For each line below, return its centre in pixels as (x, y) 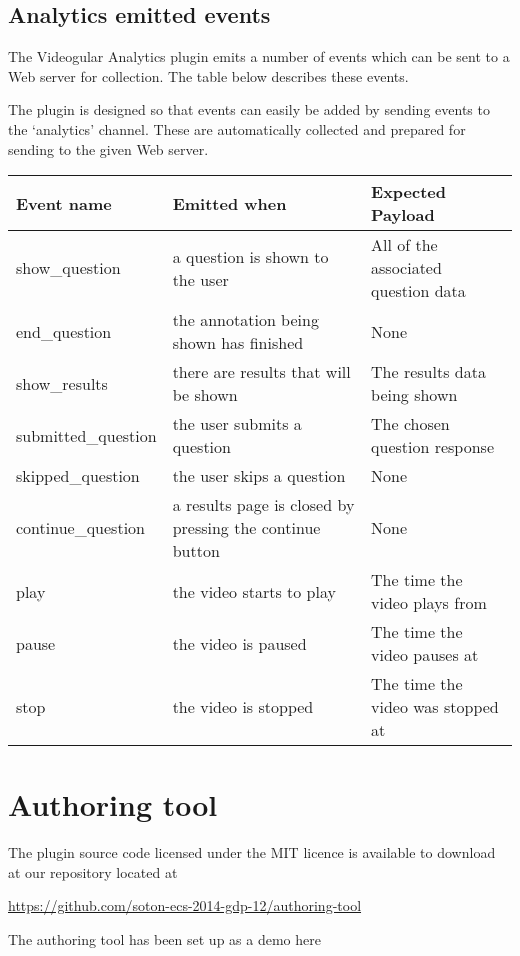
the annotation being (245, 320)
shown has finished (238, 343)
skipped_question (78, 476)
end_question (64, 331)
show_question (68, 268)
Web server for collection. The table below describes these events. (208, 75)
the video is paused (239, 643)
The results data (428, 372)
